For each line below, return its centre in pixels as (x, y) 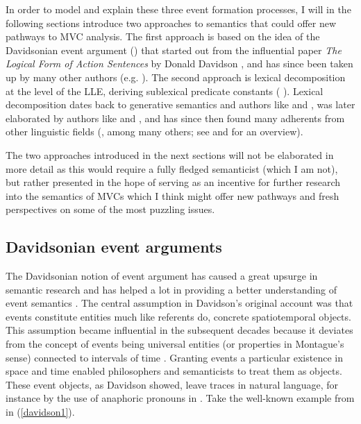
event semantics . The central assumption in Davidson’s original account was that (179, 303)
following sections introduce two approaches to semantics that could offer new (171, 23)
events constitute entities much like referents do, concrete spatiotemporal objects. (178, 316)
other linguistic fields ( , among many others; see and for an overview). (154, 132)
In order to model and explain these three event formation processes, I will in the (178, 9)
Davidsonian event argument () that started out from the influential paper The (174, 50)
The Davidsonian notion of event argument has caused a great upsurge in (162, 276)
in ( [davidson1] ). (40, 412)
